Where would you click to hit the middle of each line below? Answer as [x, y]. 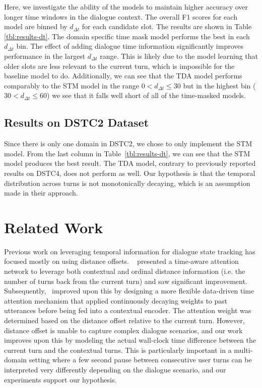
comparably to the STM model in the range [72, 85]
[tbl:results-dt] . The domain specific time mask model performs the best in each [127, 36]
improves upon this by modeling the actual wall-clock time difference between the [130, 340]
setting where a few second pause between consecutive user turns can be [140, 360]
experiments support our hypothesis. [60, 379]
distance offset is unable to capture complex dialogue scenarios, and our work [123, 330]
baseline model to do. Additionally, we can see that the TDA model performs [123, 76]
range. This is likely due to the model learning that [179, 56]
